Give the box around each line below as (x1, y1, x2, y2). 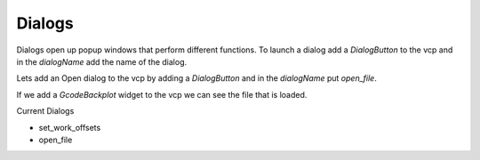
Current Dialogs (16, 106, 75, 116)
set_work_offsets (38, 122, 101, 132)
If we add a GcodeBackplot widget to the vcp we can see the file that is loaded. (16, 89, 308, 100)
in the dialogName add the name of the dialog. (16, 56, 188, 67)
